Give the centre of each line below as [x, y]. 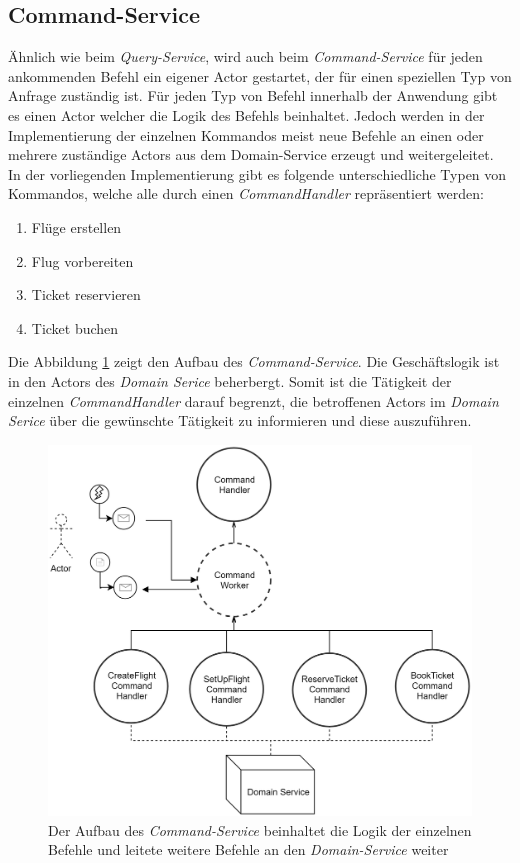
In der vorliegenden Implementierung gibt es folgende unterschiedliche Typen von [257, 173]
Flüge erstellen [76, 226]
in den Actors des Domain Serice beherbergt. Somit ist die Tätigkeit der [230, 380]
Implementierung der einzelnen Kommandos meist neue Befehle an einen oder [246, 134]
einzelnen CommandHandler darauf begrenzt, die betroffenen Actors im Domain [253, 400]
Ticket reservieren [86, 294]
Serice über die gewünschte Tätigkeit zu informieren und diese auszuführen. [240, 420]
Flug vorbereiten [82, 260]
